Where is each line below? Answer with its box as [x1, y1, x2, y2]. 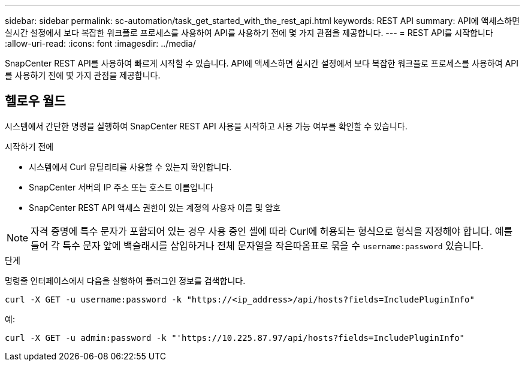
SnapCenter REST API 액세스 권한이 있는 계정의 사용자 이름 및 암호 [29, 202, 281, 213]
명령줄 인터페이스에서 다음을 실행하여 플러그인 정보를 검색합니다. [5, 275, 246, 286]
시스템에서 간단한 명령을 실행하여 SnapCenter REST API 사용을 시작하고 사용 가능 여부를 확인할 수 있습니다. [5, 120, 408, 131]
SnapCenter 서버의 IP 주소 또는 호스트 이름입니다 [29, 182, 213, 192]
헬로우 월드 [5, 93, 66, 109]
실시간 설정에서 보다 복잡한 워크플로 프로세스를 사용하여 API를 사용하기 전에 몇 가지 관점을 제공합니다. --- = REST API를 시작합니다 [5, 28, 493, 38]
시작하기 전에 [5, 141, 54, 152]
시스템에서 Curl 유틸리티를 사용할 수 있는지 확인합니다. [29, 161, 232, 172]
